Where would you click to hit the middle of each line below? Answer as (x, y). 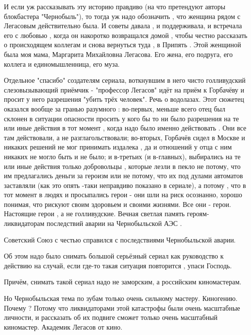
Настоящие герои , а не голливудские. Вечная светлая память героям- (107, 214)
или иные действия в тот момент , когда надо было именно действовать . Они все (125, 128)
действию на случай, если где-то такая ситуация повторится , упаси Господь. (118, 265)
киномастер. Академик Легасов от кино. (63, 326)
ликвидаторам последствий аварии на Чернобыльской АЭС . (93, 223)
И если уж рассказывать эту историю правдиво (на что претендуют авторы (115, 6)
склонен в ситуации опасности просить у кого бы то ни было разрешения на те (122, 118)
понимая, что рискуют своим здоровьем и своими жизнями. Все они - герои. (117, 204)
